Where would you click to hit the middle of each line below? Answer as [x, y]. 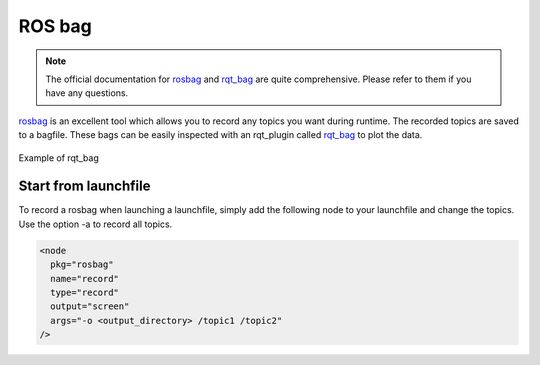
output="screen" [90, 306]
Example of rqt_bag [58, 157]
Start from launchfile [84, 186]
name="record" [85, 278]
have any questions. [87, 93]
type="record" [85, 292]
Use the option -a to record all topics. [95, 224]
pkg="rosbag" [82, 264]
